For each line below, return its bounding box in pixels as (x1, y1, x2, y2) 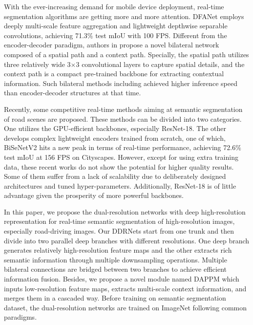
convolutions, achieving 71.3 (4, 30, 87, 40)
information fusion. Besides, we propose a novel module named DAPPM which (4, 274, 239, 284)
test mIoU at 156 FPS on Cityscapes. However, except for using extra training (4, 152, 238, 162)
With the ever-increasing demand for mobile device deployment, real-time (4, 1, 224, 11)
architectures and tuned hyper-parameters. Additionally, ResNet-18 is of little (4, 180, 236, 191)
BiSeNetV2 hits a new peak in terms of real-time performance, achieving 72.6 (4, 142, 236, 152)
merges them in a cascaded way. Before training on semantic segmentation (4, 293, 226, 303)
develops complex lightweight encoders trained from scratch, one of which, (4, 132, 226, 143)
